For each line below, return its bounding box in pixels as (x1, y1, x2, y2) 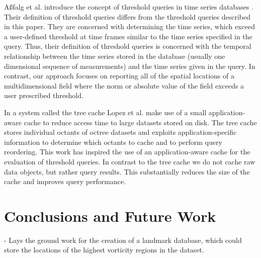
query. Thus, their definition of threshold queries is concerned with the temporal (4, 41, 251, 51)
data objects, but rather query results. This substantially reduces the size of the (4, 166, 250, 177)
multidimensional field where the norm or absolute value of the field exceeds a (4, 80, 244, 91)
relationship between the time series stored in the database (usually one (4, 50, 225, 61)
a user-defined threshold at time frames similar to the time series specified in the (4, 31, 252, 41)
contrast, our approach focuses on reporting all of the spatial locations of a (4, 70, 234, 81)
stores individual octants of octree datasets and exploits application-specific (4, 127, 237, 137)
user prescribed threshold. (4, 90, 83, 101)
